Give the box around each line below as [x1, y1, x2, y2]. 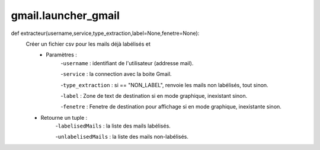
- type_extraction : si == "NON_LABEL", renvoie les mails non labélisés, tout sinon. [60, 81, 269, 88]
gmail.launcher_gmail [11, 9, 120, 22]
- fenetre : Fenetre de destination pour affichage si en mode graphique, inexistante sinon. [60, 103, 281, 110]
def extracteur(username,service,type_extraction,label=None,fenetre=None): [11, 30, 200, 37]
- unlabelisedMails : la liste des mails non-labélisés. [55, 133, 189, 141]
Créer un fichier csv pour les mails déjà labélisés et [25, 40, 151, 47]
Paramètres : [46, 51, 77, 59]
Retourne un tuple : [40, 114, 88, 121]
